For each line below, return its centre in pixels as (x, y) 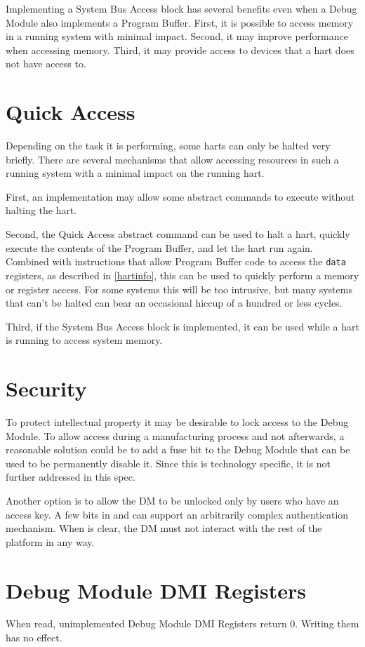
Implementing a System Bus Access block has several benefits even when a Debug (181, 8)
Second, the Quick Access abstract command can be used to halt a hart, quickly (178, 234)
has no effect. (34, 638)
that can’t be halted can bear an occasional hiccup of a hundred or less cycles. (174, 303)
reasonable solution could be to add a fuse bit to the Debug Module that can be (178, 449)
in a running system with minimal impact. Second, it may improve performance (177, 36)
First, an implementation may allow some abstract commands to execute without (180, 196)
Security (46, 388)
